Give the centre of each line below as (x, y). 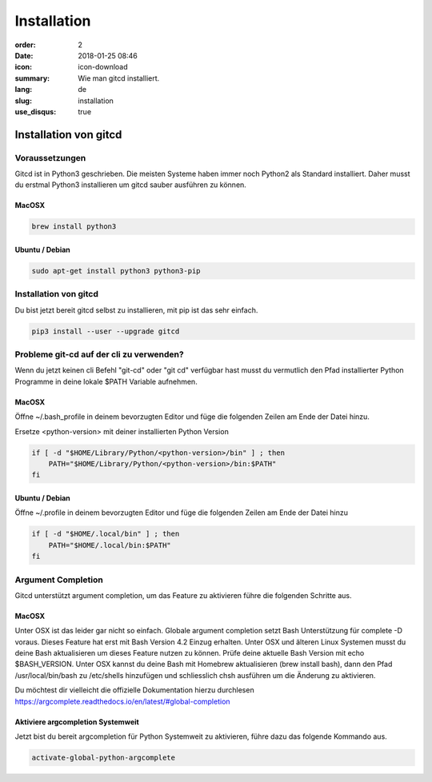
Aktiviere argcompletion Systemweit (77, 722)
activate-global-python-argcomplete (104, 757)
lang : (24, 90)
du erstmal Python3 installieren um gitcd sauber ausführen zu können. (131, 185)
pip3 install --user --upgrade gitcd (106, 331)
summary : (32, 78)
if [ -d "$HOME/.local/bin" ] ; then (106, 534)
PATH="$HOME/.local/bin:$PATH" (110, 545)
